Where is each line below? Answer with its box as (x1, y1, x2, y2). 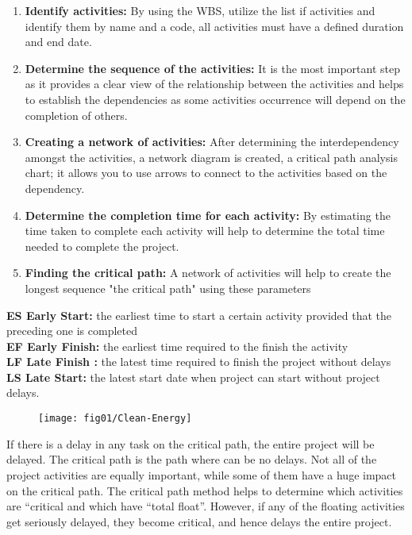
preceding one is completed (6, 322, 137, 339)
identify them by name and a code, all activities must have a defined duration (25, 17, 404, 34)
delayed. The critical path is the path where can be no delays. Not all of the (6, 451, 377, 468)
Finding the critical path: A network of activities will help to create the (25, 264, 391, 281)
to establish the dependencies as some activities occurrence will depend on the (25, 90, 406, 107)
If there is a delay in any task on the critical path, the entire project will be (6, 435, 375, 452)
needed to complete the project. (25, 237, 179, 254)
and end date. (25, 33, 92, 50)
